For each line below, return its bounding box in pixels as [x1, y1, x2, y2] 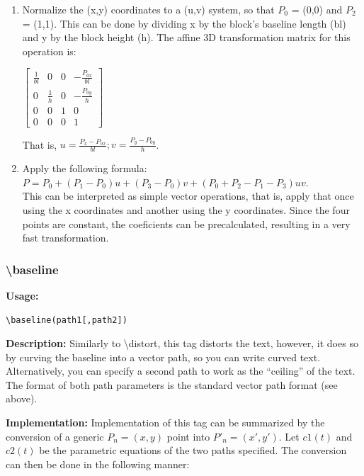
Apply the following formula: [22, 161, 147, 176]
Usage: [6, 288, 39, 302]
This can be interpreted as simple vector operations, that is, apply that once [22, 188, 354, 203]
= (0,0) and [291, 2, 343, 16]
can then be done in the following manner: [6, 456, 190, 471]
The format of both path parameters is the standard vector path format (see [6, 377, 338, 392]
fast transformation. [22, 230, 109, 245]
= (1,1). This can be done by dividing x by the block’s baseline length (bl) [22, 16, 346, 30]
